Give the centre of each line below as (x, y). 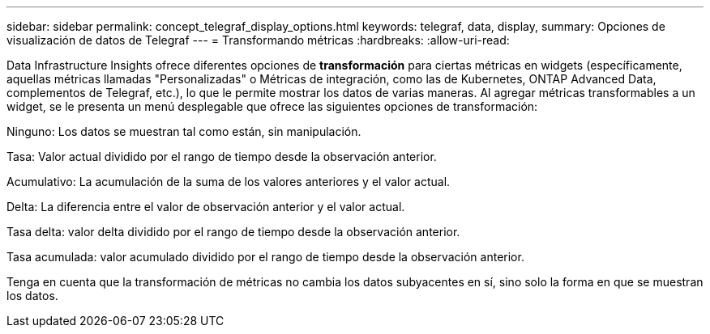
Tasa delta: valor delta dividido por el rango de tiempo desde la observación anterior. (233, 232)
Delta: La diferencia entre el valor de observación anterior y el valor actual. (206, 207)
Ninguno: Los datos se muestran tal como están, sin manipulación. (184, 131)
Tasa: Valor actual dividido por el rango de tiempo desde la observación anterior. (222, 156)
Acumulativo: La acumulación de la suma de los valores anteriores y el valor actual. (229, 182)
